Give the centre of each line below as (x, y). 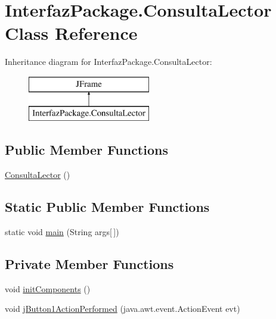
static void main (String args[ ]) (62, 232)
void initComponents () (48, 288)
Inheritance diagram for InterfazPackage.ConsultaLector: (108, 62)
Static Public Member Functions (107, 207)
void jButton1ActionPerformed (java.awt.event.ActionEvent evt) (123, 309)
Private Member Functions (89, 264)
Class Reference (71, 33)
